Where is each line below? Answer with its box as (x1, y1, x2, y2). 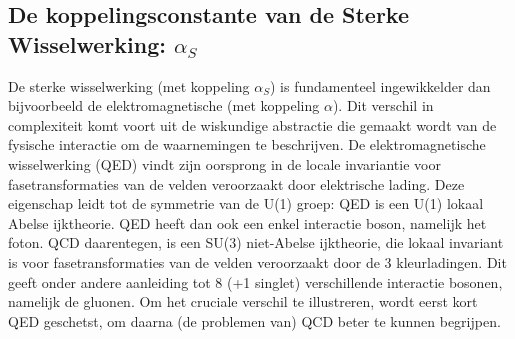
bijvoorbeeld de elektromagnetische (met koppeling (8, 95, 320, 116)
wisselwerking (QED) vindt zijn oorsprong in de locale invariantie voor (8, 153, 441, 174)
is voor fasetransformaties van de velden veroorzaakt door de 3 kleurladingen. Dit (8, 251, 507, 272)
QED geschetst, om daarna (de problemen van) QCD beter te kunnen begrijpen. (8, 310, 501, 331)
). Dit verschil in (332, 95, 434, 116)
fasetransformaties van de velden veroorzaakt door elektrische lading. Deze (8, 173, 465, 194)
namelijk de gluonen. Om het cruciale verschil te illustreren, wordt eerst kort (8, 291, 478, 312)
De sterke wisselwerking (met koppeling (8, 75, 250, 96)
